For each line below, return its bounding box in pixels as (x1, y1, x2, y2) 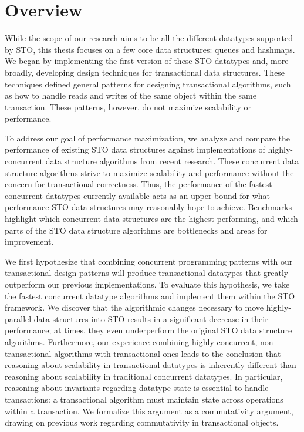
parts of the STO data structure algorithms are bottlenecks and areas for (5, 224, 268, 236)
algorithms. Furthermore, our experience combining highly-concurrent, (5, 335, 258, 347)
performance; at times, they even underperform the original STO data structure (5, 324, 292, 336)
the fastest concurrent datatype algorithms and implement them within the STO (5, 289, 295, 302)
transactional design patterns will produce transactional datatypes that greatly (5, 266, 289, 279)
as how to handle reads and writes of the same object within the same (5, 89, 256, 102)
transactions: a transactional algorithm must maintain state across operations (5, 393, 283, 405)
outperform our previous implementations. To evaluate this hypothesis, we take (5, 278, 290, 290)
